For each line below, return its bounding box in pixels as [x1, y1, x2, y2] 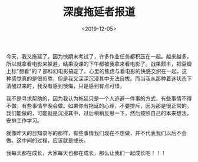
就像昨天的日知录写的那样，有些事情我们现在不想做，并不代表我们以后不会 [6, 129, 187, 136]
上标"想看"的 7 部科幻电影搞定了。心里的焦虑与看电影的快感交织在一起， [6, 67, 182, 74]
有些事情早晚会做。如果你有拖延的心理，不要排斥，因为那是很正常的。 [21, 102, 192, 109]
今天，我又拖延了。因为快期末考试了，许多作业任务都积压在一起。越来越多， [6, 52, 192, 59]
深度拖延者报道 [62, 5, 136, 19]
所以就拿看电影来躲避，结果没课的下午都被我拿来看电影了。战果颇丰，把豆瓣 [6, 60, 192, 67]
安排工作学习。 [6, 117, 42, 124]
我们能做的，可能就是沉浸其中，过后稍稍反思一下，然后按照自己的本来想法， [6, 110, 192, 117]
